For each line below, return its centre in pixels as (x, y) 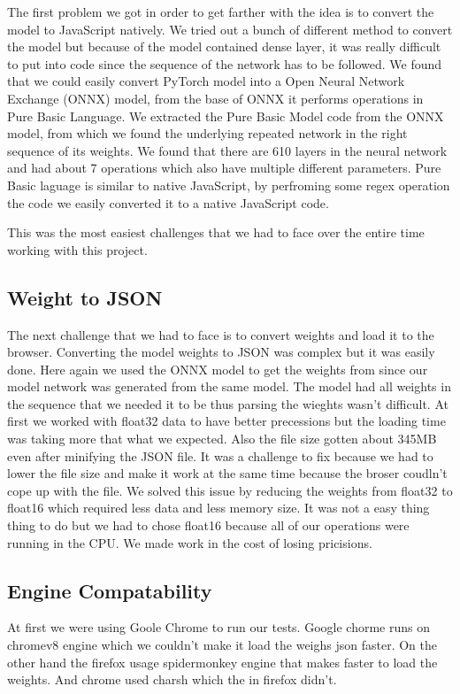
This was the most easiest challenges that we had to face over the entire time (216, 232)
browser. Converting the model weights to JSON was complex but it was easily (221, 352)
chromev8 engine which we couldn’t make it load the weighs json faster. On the (222, 645)
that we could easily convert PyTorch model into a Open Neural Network (206, 81)
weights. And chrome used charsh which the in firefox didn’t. (172, 679)
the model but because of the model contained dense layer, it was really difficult (224, 46)
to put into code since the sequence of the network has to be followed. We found (225, 63)
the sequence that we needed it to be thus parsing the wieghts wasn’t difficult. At (228, 403)
